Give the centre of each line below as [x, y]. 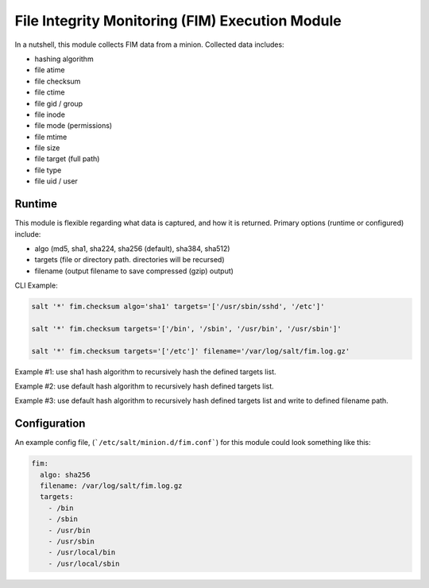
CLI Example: [37, 285]
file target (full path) [67, 159]
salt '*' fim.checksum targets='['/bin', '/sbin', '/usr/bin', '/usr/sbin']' [186, 329]
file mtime [51, 137]
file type [48, 170]
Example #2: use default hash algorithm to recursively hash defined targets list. [144, 386]
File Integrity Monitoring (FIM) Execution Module [178, 21]
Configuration [50, 424]
